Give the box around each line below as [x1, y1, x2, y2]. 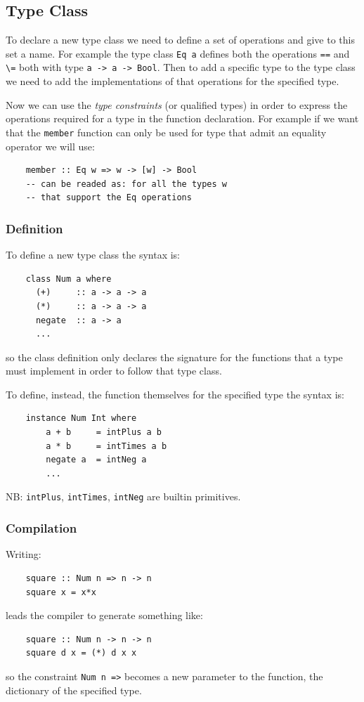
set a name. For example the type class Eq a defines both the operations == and [6, 46, 350, 60]
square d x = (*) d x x [25, 648, 137, 658]
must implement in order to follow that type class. [6, 363, 222, 378]
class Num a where [25, 273, 112, 284]
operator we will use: [6, 138, 95, 153]
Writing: [6, 547, 41, 561]
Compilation [6, 519, 77, 537]
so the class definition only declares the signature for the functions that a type [6, 349, 343, 364]
